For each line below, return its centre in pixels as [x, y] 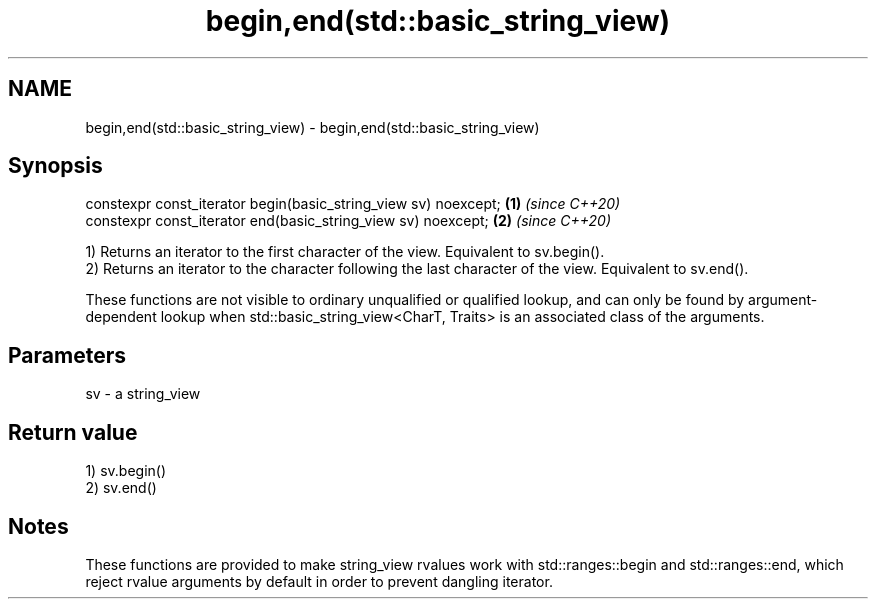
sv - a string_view [143, 394]
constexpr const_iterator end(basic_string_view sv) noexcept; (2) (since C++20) [348, 221]
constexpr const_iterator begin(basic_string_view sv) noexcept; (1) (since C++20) [353, 204]
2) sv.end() [121, 488]
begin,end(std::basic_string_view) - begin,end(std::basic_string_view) [312, 127]
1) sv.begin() [125, 471]
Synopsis [55, 166]
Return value [73, 432]
